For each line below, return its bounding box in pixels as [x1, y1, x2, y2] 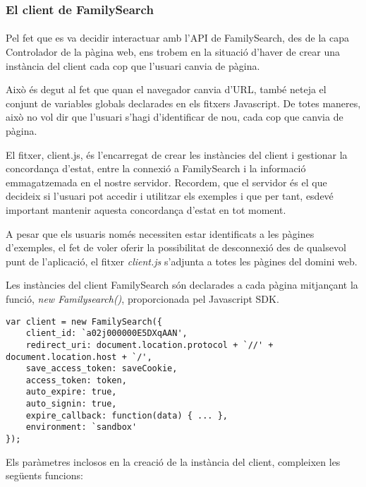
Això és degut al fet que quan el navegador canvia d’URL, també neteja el [6, 82, 327, 97]
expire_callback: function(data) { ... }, [25, 410, 228, 421]
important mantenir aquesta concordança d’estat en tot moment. [6, 202, 286, 217]
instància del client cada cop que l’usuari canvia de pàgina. [6, 58, 260, 73]
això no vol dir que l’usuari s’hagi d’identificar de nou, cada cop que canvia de [6, 109, 343, 124]
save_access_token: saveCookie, [25, 363, 178, 374]
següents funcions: [6, 468, 83, 483]
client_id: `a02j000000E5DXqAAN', [25, 328, 188, 339]
